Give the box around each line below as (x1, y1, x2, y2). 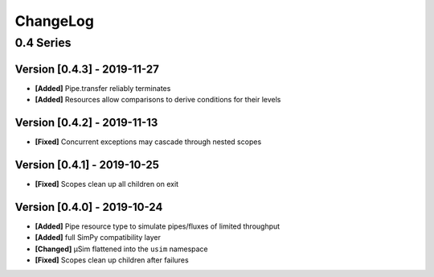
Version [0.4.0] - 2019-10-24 (14, 200, 163, 213)
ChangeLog (14, 12, 94, 30)
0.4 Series (14, 35, 72, 50)
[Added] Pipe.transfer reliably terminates (35, 83, 171, 93)
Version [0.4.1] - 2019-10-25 (14, 158, 160, 172)
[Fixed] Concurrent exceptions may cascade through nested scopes (35, 137, 262, 147)
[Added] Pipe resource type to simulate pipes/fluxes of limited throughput (35, 221, 280, 231)
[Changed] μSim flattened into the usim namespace (35, 244, 208, 254)
